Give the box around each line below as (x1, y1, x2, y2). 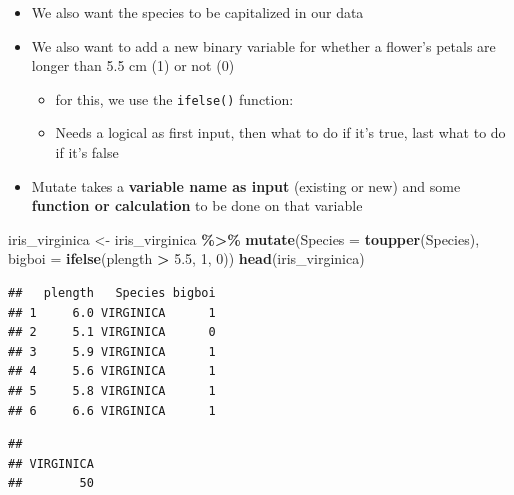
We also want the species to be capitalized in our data (31, 2, 364, 22)
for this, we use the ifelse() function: (55, 88, 294, 109)
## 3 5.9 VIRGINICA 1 (8, 344, 216, 359)
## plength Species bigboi (8, 286, 216, 300)
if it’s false (55, 142, 119, 163)
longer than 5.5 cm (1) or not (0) (31, 55, 235, 76)
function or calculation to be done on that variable (31, 195, 363, 216)
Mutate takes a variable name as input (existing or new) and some (31, 175, 461, 196)
